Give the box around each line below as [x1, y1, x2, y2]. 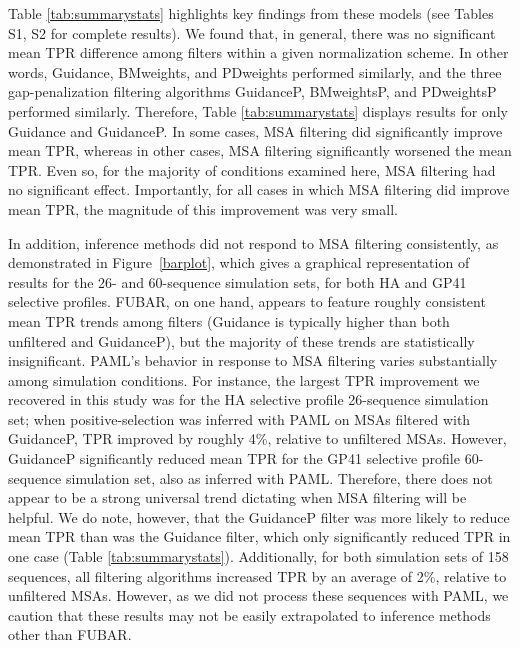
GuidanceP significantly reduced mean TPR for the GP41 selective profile [8, 448, 460, 469]
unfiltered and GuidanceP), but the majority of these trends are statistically [8, 330, 475, 351]
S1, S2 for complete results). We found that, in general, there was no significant [8, 22, 496, 43]
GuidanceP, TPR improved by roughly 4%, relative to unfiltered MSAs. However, [8, 428, 507, 449]
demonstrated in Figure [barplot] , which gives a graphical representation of [8, 252, 470, 273]
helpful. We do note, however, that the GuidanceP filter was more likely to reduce [8, 506, 510, 527]
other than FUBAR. [8, 624, 132, 645]
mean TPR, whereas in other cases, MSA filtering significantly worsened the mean [8, 140, 512, 161]
